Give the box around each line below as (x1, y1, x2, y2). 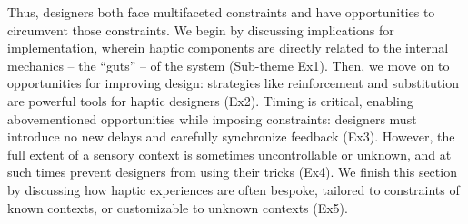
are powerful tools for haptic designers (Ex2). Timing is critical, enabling (7, 91, 413, 110)
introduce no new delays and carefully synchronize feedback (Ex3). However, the (7, 127, 455, 146)
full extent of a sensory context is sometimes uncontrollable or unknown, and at (7, 144, 452, 163)
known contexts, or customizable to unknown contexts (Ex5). (7, 198, 348, 217)
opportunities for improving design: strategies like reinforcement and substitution (7, 73, 459, 93)
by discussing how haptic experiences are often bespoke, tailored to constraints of (7, 180, 460, 199)
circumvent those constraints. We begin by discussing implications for (7, 20, 394, 39)
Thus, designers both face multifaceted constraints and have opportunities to (7, 3, 435, 21)
